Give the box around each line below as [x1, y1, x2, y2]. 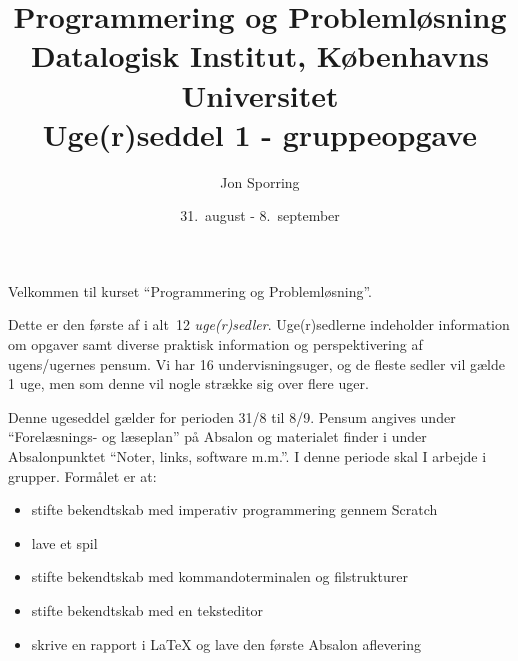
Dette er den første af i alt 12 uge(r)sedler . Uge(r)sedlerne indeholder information [8, 314, 510, 335]
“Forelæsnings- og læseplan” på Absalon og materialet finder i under [8, 426, 427, 447]
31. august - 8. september [180, 205, 340, 226]
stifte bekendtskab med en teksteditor [31, 600, 264, 620]
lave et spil [31, 532, 98, 553]
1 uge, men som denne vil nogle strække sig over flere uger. [8, 373, 369, 394]
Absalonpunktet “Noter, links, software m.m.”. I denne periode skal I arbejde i [8, 446, 487, 467]
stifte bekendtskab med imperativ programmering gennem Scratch [31, 499, 438, 520]
